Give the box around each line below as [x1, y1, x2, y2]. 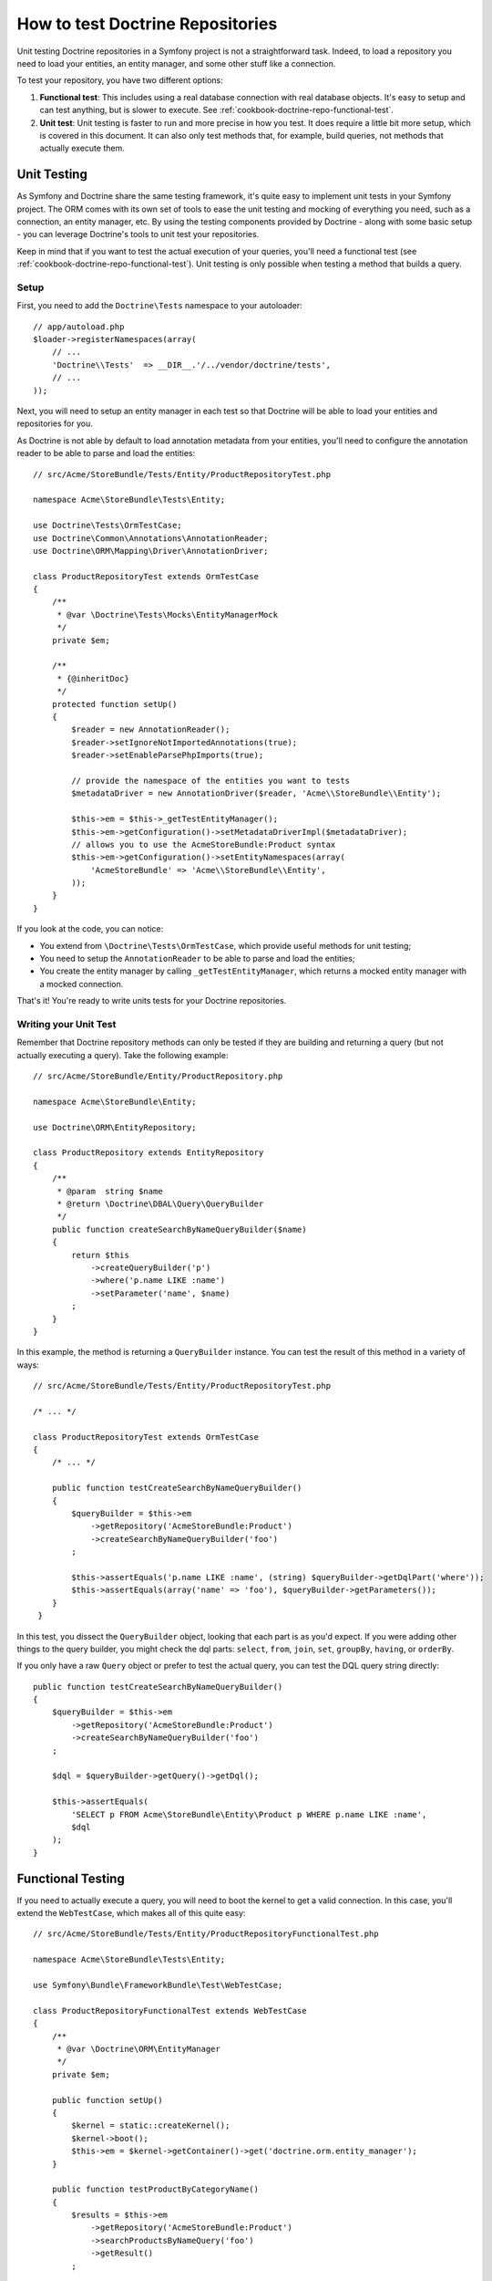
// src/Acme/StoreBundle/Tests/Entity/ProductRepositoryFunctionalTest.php [33, 1929, 379, 1939]
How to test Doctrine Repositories [16, 14, 278, 34]
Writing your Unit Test [16, 1017, 117, 1030]
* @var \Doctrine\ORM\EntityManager [56, 2044, 220, 2054]
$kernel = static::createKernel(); [71, 2120, 231, 2130]
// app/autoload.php [33, 321, 125, 332]
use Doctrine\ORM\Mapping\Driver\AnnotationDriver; [33, 546, 269, 556]
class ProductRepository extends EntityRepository [33, 1148, 264, 1158]
